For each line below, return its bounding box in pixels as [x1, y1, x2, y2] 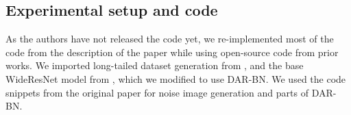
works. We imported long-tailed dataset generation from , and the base [5, 58, 304, 73]
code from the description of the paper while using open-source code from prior [5, 44, 339, 59]
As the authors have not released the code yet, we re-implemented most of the [5, 31, 334, 46]
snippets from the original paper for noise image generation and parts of [5, 85, 308, 99]
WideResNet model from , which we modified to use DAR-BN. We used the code [5, 71, 346, 86]
